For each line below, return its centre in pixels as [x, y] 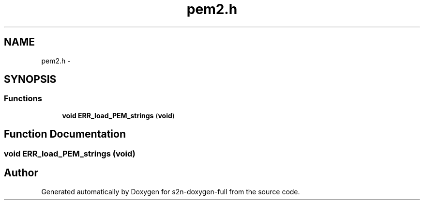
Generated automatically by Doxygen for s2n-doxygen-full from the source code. [171, 191]
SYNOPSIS [30, 79]
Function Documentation [65, 134]
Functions [23, 99]
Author [21, 173]
